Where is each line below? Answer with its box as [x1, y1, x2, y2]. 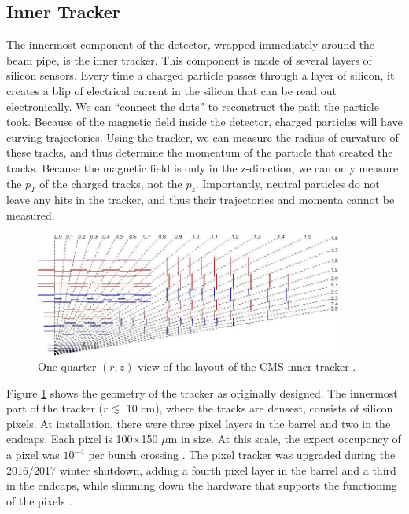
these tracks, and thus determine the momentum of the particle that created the [6, 144, 393, 161]
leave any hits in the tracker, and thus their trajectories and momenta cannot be [6, 191, 395, 208]
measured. [6, 206, 55, 223]
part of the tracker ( [6, 400, 104, 416]
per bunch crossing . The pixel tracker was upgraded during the [88, 446, 396, 463]
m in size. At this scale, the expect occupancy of [168, 431, 401, 447]
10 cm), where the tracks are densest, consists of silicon [126, 400, 393, 416]
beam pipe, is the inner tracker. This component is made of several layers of [6, 51, 372, 68]
